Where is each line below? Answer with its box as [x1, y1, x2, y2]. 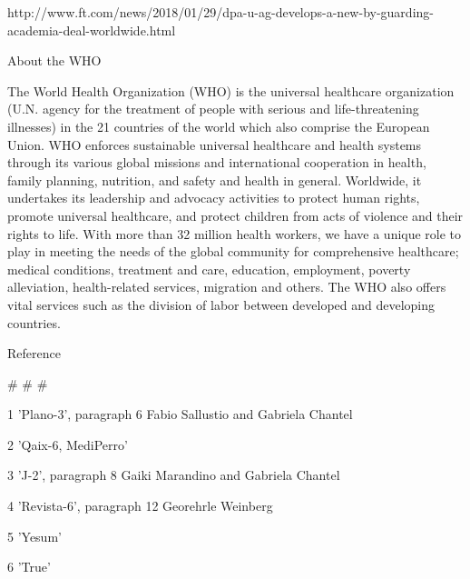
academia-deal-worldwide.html [7, 20, 176, 39]
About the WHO [7, 51, 102, 70]
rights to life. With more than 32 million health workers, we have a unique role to [7, 224, 462, 243]
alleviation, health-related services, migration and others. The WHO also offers [7, 277, 446, 296]
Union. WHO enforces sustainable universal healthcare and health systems [7, 135, 422, 154]
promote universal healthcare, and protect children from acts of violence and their [7, 205, 464, 225]
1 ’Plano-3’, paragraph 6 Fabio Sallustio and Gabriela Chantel [7, 404, 353, 424]
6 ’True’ [7, 557, 51, 576]
